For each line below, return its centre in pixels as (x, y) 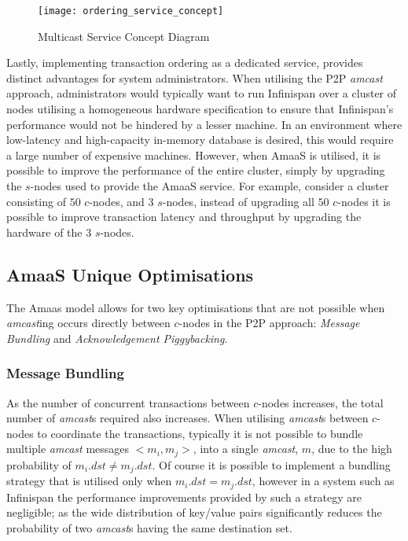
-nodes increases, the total (321, 402)
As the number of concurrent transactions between (128, 402)
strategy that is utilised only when (89, 481)
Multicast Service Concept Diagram (124, 36)
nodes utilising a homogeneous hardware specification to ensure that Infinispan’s (200, 109)
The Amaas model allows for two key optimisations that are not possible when (196, 307)
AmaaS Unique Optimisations (130, 274)
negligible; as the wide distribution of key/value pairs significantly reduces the (194, 512)
